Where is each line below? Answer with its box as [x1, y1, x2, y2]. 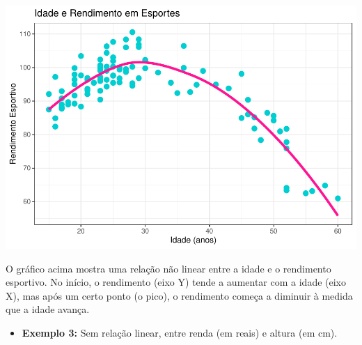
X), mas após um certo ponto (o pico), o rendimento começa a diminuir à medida [6, 288, 353, 302]
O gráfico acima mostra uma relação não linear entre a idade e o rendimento [6, 261, 331, 275]
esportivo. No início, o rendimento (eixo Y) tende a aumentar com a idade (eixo [6, 275, 347, 289]
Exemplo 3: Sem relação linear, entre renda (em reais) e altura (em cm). [22, 325, 338, 339]
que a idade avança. [6, 302, 90, 316]
